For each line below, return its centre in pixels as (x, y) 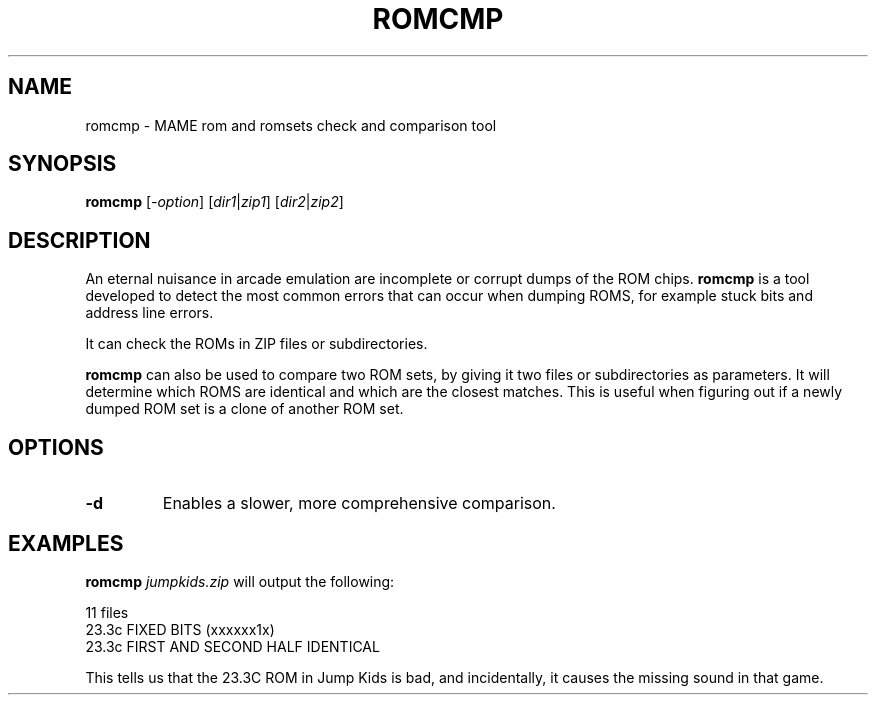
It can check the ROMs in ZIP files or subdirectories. (256, 344)
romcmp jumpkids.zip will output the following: (240, 581)
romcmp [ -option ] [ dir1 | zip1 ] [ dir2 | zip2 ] (214, 202)
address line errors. (149, 313)
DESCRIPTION (79, 240)
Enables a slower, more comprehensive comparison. (359, 503)
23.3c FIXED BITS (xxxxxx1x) (180, 629)
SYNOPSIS (62, 164)
